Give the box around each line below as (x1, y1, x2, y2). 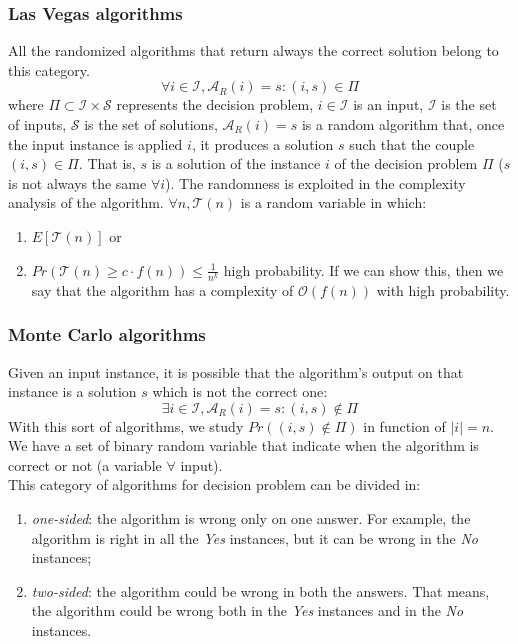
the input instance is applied (8, 133, 183, 154)
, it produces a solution (191, 133, 334, 154)
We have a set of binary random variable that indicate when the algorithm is (8, 435, 479, 456)
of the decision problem (334, 153, 478, 174)
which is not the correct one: (152, 381, 328, 402)
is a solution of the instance (151, 153, 321, 174)
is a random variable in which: (240, 192, 427, 213)
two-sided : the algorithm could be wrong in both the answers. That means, (31, 580, 490, 601)
